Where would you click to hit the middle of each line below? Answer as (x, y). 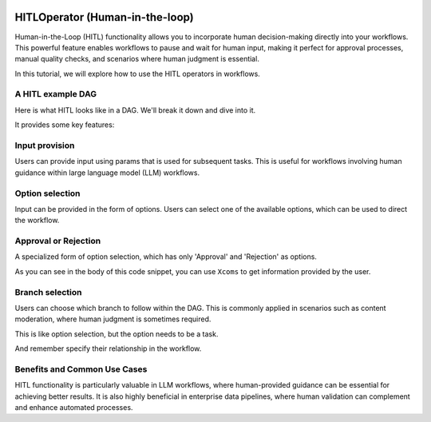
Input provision (45, 145)
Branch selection (48, 292)
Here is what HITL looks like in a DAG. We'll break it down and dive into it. (135, 110)
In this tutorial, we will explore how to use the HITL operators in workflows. (138, 74)
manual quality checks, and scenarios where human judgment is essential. (137, 59)
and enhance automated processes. (74, 408)
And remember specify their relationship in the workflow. (108, 348)
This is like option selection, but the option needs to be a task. (117, 334)
